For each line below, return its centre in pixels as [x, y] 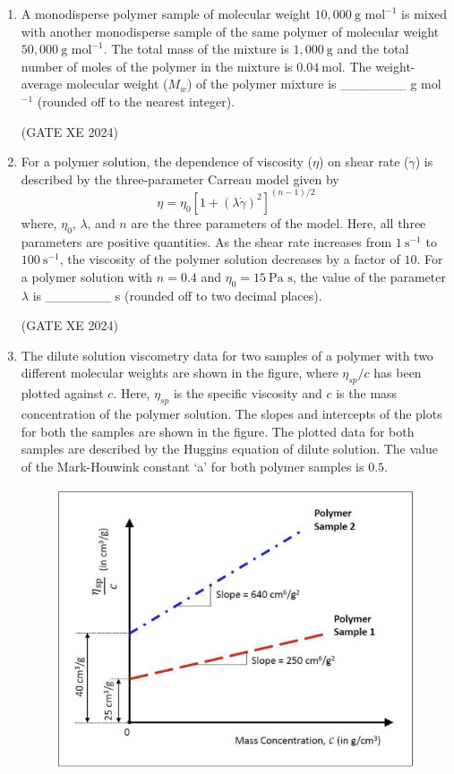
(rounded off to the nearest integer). [136, 101]
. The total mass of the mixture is [196, 49]
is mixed [424, 13]
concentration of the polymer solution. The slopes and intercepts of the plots [231, 413]
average [42, 84]
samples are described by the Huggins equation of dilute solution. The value [229, 449]
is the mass [367, 393]
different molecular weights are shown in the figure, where [180, 373]
